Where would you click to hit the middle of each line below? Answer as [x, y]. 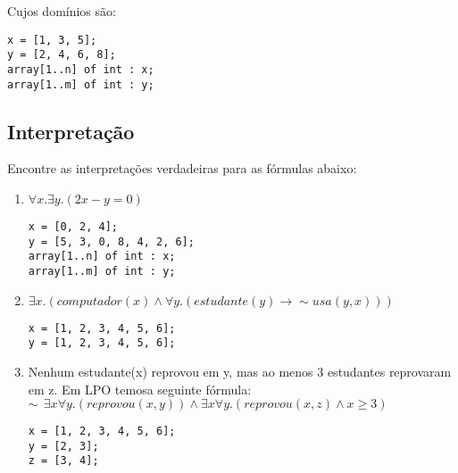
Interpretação [71, 131]
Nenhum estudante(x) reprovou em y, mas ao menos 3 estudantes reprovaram [240, 371]
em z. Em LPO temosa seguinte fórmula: [140, 389]
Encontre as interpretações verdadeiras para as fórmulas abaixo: [182, 168]
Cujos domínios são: [62, 11]
